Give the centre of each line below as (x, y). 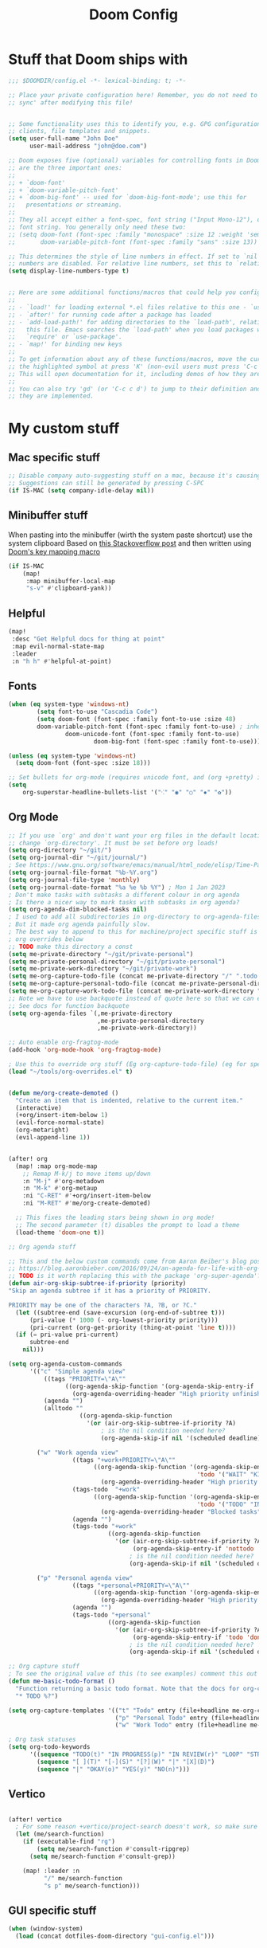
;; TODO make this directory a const (71, 947)
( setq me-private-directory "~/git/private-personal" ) (101, 954)
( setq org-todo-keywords (49, 1747)
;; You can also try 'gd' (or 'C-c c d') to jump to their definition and (135, 389)
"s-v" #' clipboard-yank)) (69, 588)
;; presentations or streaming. (66, 205)
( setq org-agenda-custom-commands (66, 1364)
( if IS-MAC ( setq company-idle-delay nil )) (81, 491)
